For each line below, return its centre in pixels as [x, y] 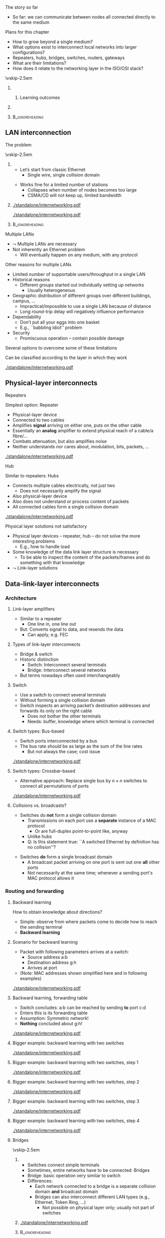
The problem [18, 144]
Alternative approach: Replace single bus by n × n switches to [83, 781]
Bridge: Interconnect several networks [67, 670]
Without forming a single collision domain [62, 700]
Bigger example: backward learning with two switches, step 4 [76, 1121]
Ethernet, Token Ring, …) [60, 1202]
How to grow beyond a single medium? [52, 42]
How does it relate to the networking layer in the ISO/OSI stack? [78, 68]
